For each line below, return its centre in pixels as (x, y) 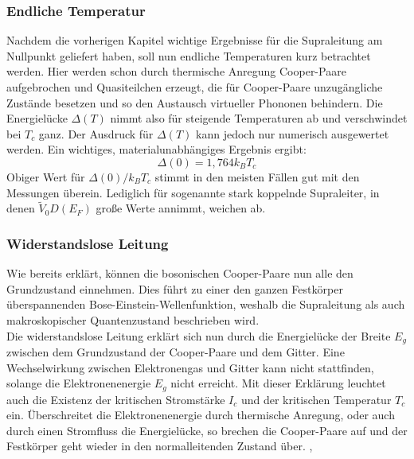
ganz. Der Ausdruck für (96, 133)
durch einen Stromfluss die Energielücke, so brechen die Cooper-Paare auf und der (207, 430)
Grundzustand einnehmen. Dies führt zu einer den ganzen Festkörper (175, 288)
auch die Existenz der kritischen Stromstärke (116, 399)
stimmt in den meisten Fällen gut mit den (257, 176)
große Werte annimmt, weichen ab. (181, 208)
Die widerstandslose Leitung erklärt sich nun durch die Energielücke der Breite (199, 335)
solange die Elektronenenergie (79, 383)
